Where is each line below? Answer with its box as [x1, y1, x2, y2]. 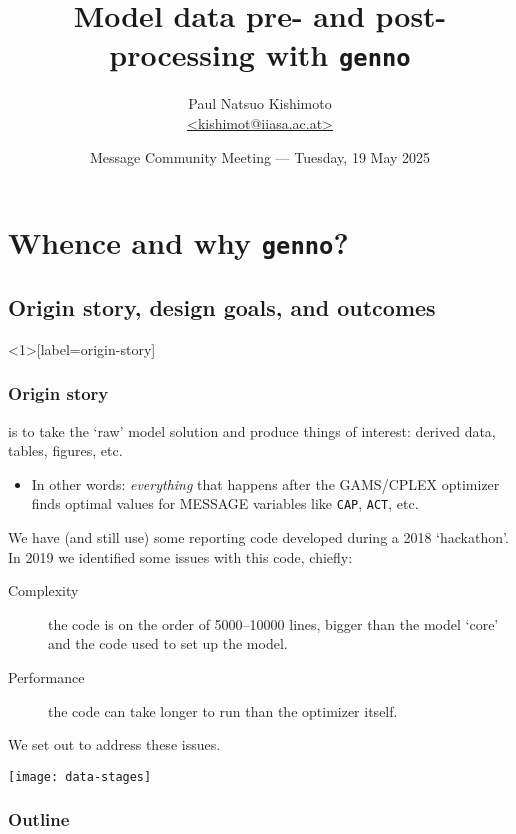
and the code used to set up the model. [48, 633, 288, 654]
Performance [8, 666, 85, 687]
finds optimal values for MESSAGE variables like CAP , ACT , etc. [31, 493, 419, 514]
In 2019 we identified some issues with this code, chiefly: [8, 546, 353, 567]
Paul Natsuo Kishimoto [188, 93, 332, 114]
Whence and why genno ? [8, 222, 349, 263]
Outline [8, 807, 70, 832]
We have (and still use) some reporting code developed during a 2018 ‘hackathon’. [8, 526, 509, 547]
